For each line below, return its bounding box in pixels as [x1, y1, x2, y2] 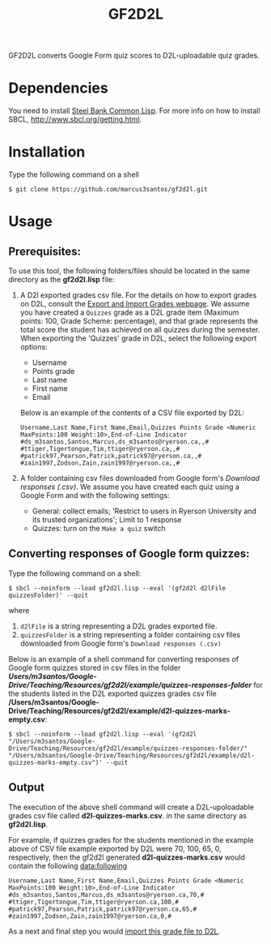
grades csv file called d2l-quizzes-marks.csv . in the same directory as [8, 810, 247, 820]
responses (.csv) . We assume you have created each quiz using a [19, 482, 240, 491]
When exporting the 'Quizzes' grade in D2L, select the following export [19, 333, 257, 343]
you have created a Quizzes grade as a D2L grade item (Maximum [19, 307, 239, 317]
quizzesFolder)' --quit [8, 591, 89, 599]
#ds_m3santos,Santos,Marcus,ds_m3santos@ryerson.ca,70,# [8, 890, 205, 899]
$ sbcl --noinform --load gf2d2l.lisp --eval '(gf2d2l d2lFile [8, 584, 227, 592]
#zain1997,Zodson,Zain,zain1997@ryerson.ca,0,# [8, 912, 172, 920]
